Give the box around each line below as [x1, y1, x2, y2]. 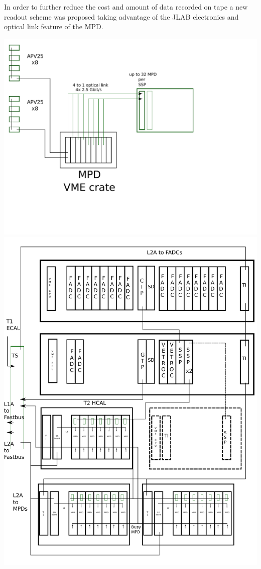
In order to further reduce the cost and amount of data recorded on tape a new [4, 2, 248, 12]
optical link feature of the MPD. [4, 21, 103, 32]
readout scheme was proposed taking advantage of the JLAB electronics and [4, 11, 239, 22]
